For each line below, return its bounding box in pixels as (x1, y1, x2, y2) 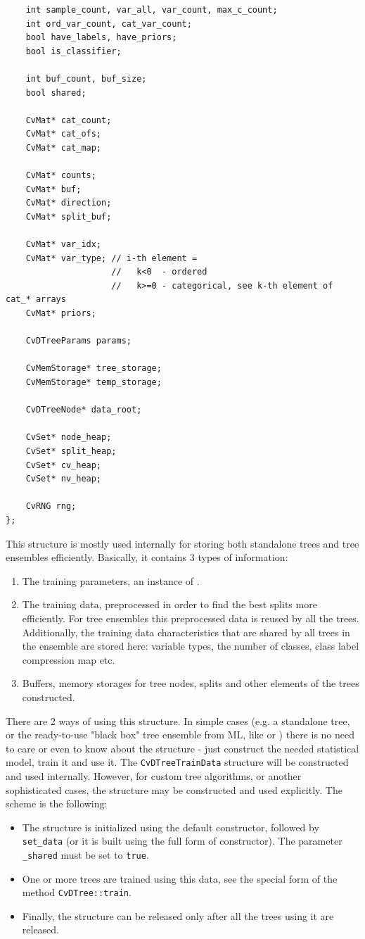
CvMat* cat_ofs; (25, 129, 102, 139)
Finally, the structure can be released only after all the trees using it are (22, 908, 334, 923)
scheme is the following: (6, 796, 108, 811)
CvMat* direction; (25, 198, 112, 208)
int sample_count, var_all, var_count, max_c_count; (25, 5, 278, 15)
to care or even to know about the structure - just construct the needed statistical (6, 741, 359, 755)
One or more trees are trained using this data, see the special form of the (22, 871, 338, 886)
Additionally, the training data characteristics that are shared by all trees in (22, 624, 350, 639)
